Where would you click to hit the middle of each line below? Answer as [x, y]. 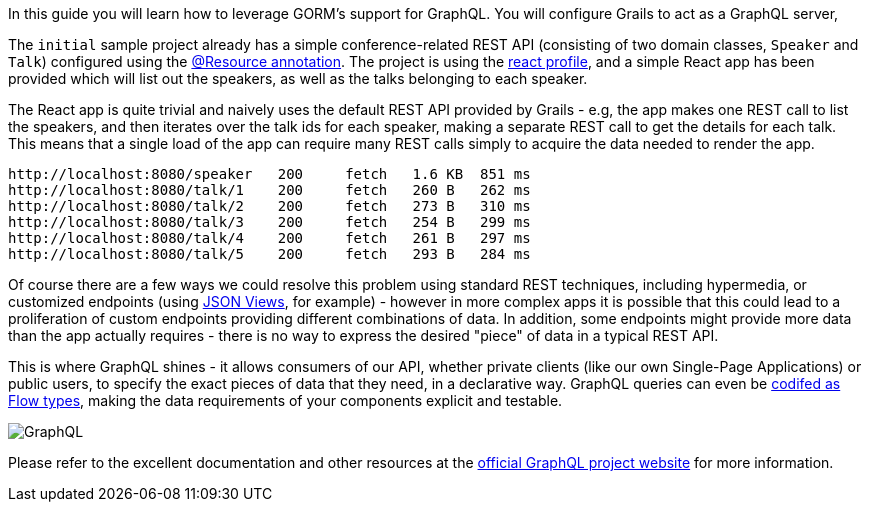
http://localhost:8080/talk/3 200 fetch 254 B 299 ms [269, 222]
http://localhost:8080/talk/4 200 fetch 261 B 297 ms [269, 238]
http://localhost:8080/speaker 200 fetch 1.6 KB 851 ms [269, 174]
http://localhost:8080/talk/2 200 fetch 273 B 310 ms [269, 206]
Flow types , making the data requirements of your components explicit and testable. [285, 400]
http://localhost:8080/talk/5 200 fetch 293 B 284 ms [269, 254]
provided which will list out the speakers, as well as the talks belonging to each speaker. [298, 78]
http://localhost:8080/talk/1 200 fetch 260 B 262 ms [269, 190]
